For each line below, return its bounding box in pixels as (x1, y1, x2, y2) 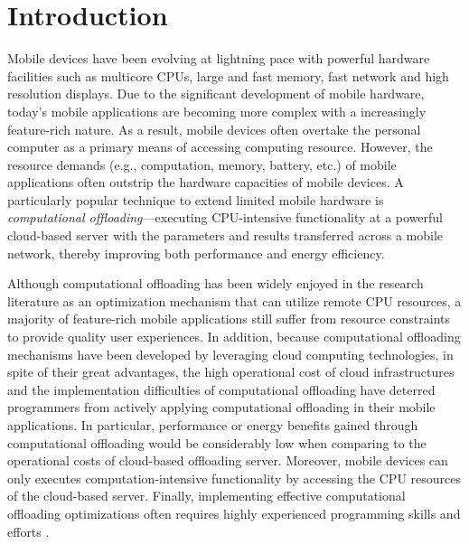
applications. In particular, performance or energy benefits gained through (7, 416, 418, 434)
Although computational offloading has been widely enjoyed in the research (7, 274, 424, 293)
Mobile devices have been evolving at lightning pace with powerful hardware (7, 49, 430, 68)
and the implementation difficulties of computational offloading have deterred (7, 380, 436, 399)
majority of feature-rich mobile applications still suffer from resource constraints (7, 309, 450, 328)
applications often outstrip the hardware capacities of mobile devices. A (7, 173, 404, 192)
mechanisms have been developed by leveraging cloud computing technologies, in (7, 344, 454, 363)
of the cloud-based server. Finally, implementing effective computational (7, 486, 406, 505)
